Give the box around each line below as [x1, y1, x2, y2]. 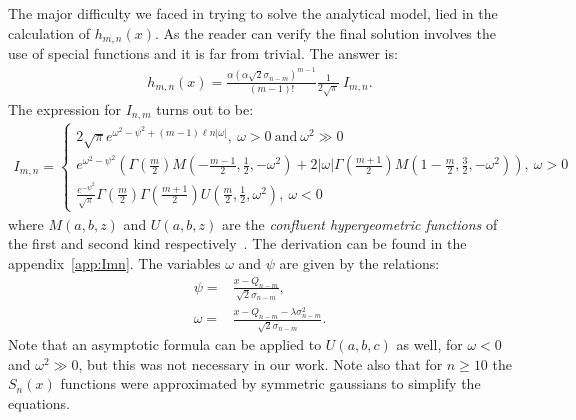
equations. [8, 392, 70, 413]
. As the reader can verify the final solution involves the [154, 22, 496, 43]
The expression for [8, 98, 122, 119]
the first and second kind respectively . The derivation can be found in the [8, 233, 467, 254]
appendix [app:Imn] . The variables [8, 253, 221, 274]
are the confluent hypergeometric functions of [221, 213, 498, 234]
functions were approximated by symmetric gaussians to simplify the [60, 373, 481, 394]
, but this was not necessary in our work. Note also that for [78, 353, 443, 374]
